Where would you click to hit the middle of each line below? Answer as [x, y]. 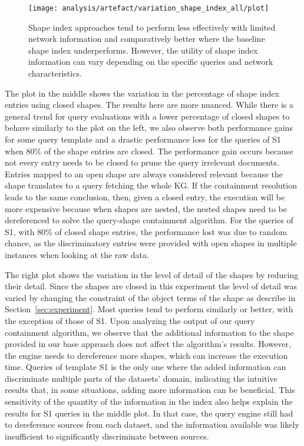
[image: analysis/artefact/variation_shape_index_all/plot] [149, 8]
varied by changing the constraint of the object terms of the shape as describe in [150, 297]
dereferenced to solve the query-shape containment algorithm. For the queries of [149, 220]
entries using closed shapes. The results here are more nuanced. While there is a [149, 105]
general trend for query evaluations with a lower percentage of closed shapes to [147, 116]
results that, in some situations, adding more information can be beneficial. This [150, 390]
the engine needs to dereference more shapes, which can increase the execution [146, 355]
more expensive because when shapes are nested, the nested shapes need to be [146, 208]
